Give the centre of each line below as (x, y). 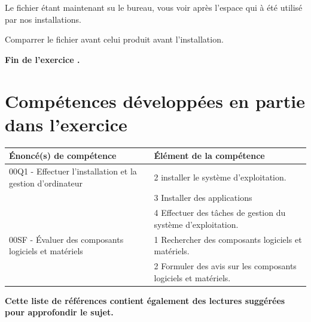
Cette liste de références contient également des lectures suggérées (145, 300)
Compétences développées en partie (155, 100)
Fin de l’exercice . (42, 59)
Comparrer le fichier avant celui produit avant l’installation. (114, 39)
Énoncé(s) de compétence (63, 156)
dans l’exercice (66, 124)
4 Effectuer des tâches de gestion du (220, 213)
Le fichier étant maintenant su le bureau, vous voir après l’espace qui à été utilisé (154, 7)
